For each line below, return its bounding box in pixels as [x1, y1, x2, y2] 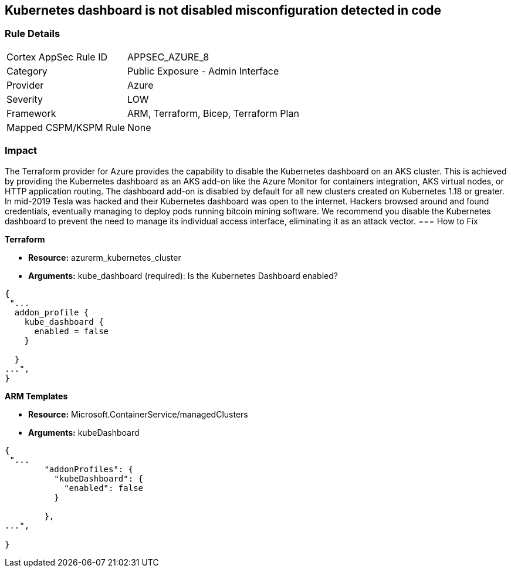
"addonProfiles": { [44, 464, 134, 474]
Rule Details [5, 28, 60, 40]
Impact [5, 144, 38, 157]
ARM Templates [5, 391, 68, 401]
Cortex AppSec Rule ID [6, 51, 108, 63]
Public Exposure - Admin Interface [127, 65, 279, 77]
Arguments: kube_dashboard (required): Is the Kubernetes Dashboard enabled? [28, 270, 338, 281]
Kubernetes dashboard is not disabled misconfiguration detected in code [5, 3, 442, 18]
